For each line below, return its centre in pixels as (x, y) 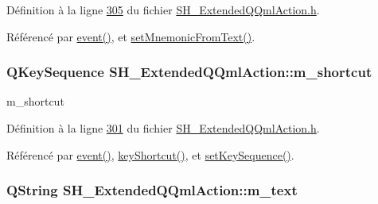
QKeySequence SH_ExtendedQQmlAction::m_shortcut (189, 72)
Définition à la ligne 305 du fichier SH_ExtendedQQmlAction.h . (163, 10)
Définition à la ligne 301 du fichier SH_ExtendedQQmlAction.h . (163, 128)
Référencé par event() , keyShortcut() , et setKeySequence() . (150, 154)
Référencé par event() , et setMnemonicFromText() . (131, 36)
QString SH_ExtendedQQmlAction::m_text (152, 190)
